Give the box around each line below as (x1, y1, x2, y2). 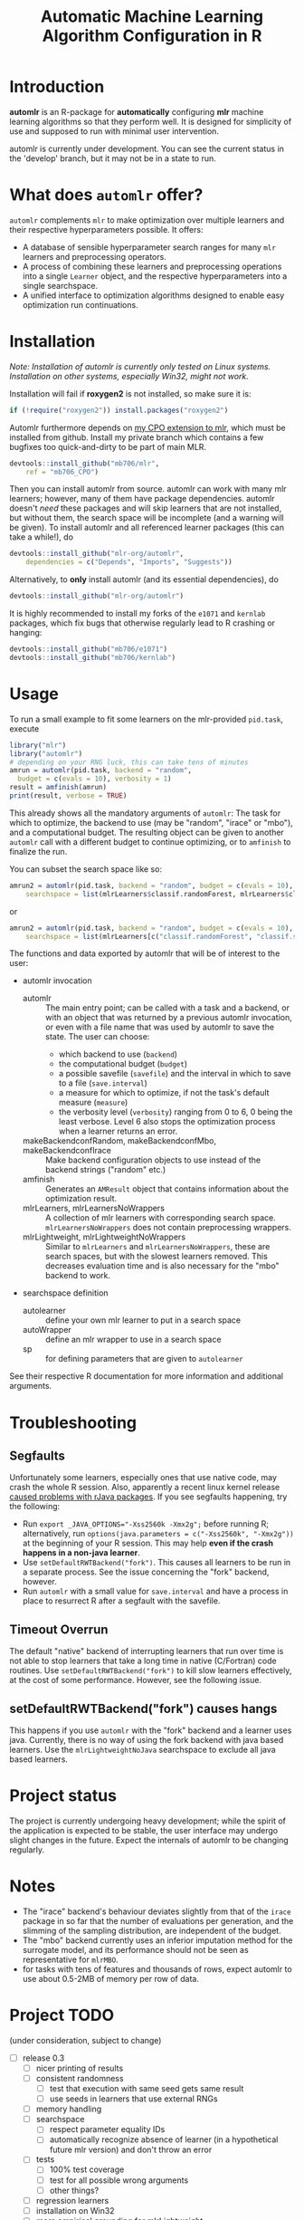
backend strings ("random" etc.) (44, 1164, 166, 1175)
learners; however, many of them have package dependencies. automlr (9, 493, 275, 504)
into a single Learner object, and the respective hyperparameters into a (22, 270, 288, 282)
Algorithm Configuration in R (42, 25, 262, 46)
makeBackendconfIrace (22, 1145, 111, 1156)
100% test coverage (49, 2164, 125, 2175)
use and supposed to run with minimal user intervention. (9, 125, 220, 137)
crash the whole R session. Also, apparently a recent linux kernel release (9, 1482, 280, 1493)
